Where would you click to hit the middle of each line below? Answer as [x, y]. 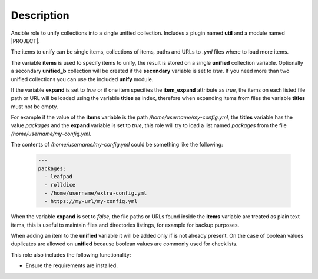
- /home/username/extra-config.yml [96, 193]
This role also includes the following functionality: [71, 255]
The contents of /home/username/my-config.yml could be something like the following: [117, 145]
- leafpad [59, 177]
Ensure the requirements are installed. [72, 265]
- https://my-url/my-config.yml [91, 201]
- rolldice [60, 185]
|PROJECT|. [25, 41]
